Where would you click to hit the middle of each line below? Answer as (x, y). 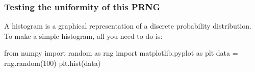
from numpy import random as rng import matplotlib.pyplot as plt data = (121, 53)
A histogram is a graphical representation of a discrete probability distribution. (128, 26)
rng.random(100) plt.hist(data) (53, 63)
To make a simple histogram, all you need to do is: (83, 35)
